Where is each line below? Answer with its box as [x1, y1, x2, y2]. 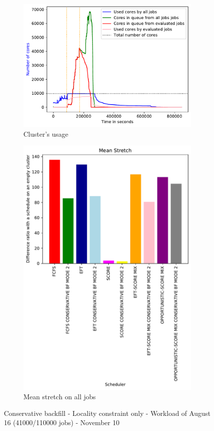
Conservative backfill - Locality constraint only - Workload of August [4, 408, 211, 418]
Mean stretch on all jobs [23, 391, 96, 402]
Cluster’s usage [23, 128, 69, 139]
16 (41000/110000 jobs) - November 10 [4, 417, 119, 428]
